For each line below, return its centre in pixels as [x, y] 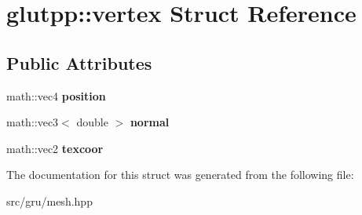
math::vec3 [33, 122]
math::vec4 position [56, 95]
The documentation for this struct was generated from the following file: [180, 175]
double [92, 122]
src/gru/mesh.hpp [49, 200]
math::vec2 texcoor [55, 148]
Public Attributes [79, 62]
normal [150, 122]
